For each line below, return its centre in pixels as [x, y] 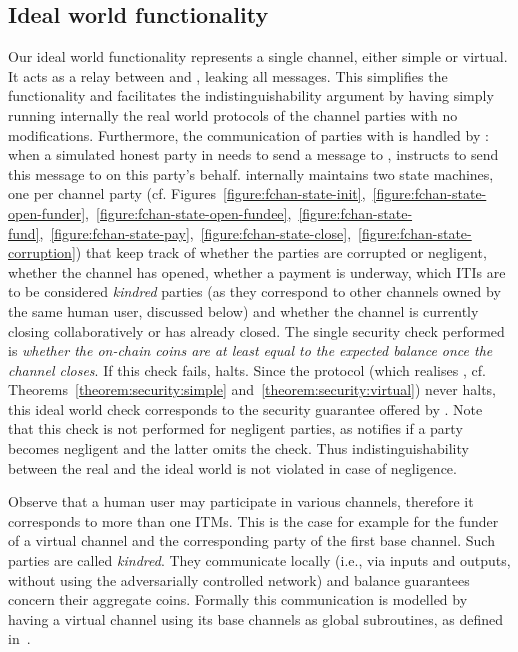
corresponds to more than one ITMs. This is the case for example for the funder [253, 520]
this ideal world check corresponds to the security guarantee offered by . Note [245, 408]
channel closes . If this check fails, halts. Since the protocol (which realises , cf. [247, 369]
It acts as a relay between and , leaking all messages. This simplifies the [228, 75]
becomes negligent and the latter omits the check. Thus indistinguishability [238, 448]
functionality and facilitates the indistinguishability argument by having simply [251, 95]
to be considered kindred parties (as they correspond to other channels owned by [254, 291]
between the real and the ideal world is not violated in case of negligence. [232, 467]
